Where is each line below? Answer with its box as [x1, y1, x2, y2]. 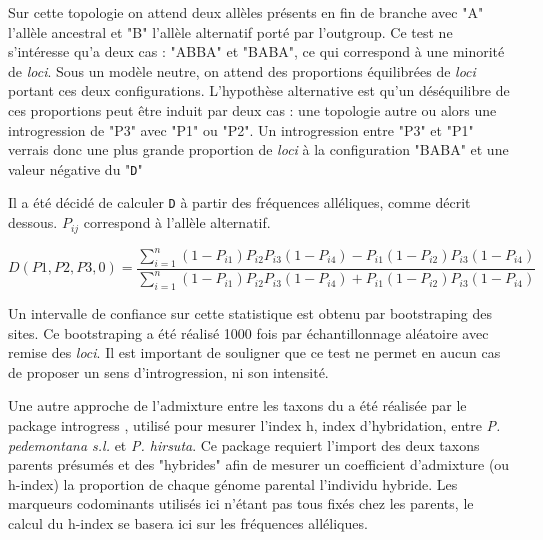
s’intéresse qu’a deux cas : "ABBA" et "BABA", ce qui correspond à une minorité [8, 41, 505, 62]
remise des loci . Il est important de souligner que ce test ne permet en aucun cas [8, 342, 501, 363]
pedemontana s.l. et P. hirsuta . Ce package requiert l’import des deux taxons [8, 434, 480, 455]
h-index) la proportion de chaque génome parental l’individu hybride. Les [8, 473, 458, 494]
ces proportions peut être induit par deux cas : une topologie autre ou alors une [8, 99, 497, 120]
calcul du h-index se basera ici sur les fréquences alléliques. [8, 512, 368, 533]
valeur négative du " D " [8, 158, 143, 179]
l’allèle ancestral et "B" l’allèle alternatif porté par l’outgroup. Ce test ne [8, 21, 453, 42]
